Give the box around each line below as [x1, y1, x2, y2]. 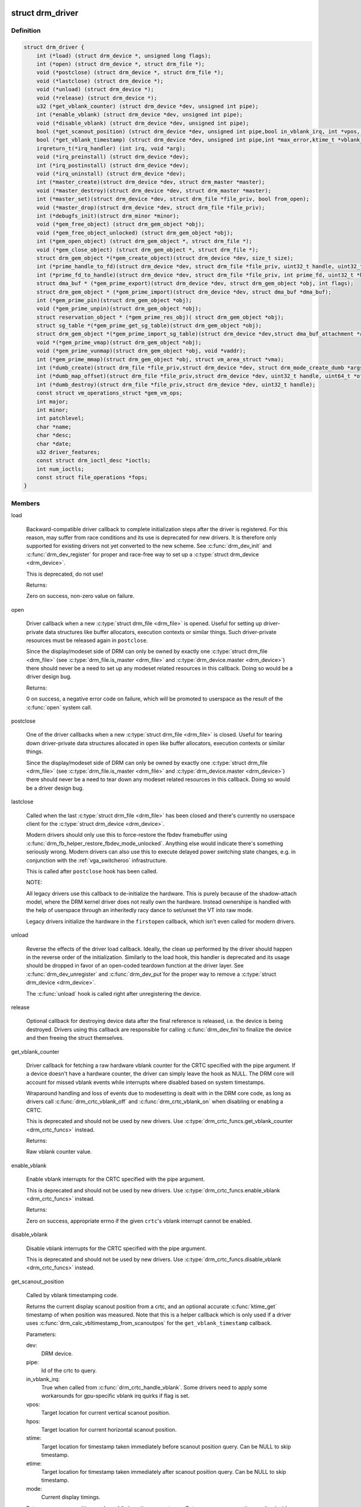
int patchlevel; [36, 415, 84, 422]
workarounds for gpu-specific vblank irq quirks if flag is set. [41, 1392, 190, 1400]
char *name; [36, 423, 72, 430]
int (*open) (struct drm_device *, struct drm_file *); [36, 60, 205, 68]
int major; [36, 398, 69, 405]
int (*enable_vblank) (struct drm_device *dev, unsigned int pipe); [36, 112, 243, 118]
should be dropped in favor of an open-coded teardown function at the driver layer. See [26, 962, 244, 969]
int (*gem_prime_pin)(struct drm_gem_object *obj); [36, 297, 193, 304]
